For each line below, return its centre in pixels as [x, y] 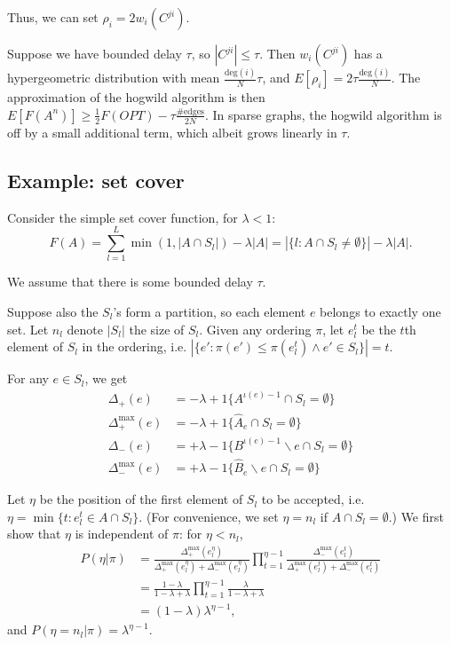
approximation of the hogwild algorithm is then [136, 97]
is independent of [122, 534]
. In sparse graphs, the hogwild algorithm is [323, 114]
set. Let [28, 329]
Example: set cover [96, 180]
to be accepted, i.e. [313, 499]
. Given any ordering [255, 329]
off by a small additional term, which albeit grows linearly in [172, 132]
